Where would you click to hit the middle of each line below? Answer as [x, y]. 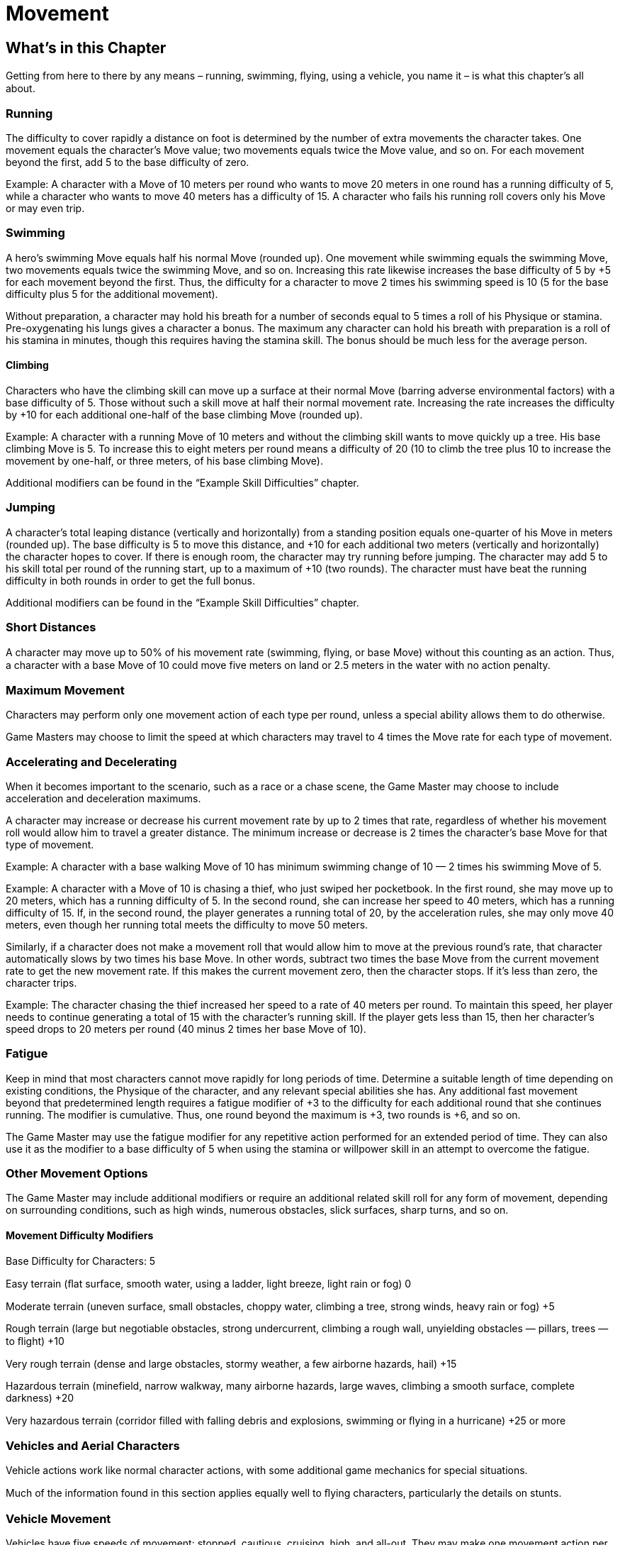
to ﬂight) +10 [35, 1341]
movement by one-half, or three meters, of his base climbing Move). [164, 460]
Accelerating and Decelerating [91, 762]
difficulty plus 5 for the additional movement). [112, 294]
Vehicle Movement [58, 1518]
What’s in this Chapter [86, 48]
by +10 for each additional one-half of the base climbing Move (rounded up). [184, 414]
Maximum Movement [65, 690]
